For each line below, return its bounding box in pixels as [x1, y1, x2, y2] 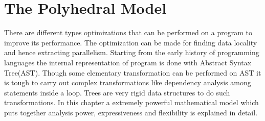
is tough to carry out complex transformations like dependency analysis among [4, 77, 251, 88]
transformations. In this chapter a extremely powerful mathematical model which [4, 97, 259, 108]
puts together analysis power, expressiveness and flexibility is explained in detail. [4, 107, 258, 117]
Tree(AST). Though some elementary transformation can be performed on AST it [4, 67, 261, 78]
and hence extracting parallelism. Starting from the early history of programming [4, 47, 259, 58]
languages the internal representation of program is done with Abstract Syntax [4, 57, 252, 67]
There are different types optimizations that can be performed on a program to [4, 27, 252, 38]
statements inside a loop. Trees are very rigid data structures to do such [4, 87, 230, 98]
